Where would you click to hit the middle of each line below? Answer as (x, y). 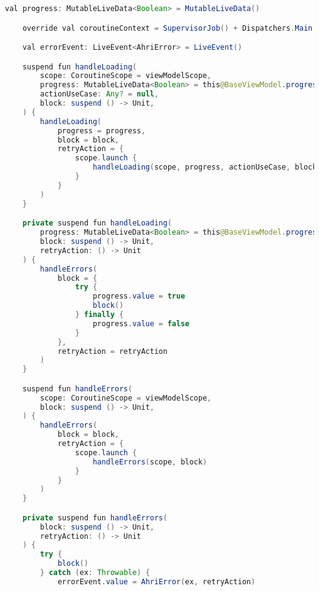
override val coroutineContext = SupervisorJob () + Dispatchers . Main (167, 28)
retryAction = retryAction (112, 351)
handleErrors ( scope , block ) (150, 462)
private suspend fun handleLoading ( (97, 223)
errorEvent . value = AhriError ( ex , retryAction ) (156, 581)
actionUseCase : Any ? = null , (99, 94)
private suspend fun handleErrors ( (95, 518)
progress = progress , (102, 131)
